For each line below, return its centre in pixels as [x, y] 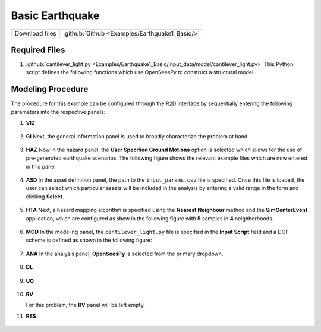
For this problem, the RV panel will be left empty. [86, 305]
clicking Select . [45, 197]
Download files [35, 33]
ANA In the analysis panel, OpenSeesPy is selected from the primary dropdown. [125, 254]
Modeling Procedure [50, 89]
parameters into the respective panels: [58, 112]
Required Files [38, 50]
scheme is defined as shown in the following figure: [89, 240]
